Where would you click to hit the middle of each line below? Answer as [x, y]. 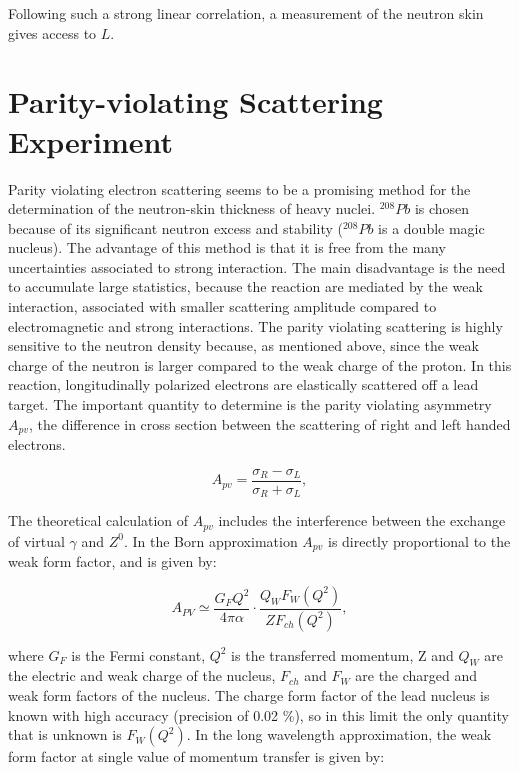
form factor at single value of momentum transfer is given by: [196, 756]
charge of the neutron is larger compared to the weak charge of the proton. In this [260, 364]
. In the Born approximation [210, 540]
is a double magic [431, 227]
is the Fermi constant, [138, 654]
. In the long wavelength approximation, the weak [339, 734]
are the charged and [416, 675]
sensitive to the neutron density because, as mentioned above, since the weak [244, 345]
